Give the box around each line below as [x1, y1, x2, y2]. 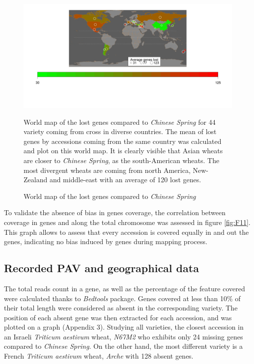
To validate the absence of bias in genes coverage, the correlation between [4, 207, 226, 218]
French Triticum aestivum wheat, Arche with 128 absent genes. [4, 351, 194, 361]
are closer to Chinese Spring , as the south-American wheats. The [24, 155, 220, 165]
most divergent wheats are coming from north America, [24, 165, 191, 175]
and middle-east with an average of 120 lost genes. [49, 174, 201, 185]
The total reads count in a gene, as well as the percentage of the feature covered [4, 283, 245, 293]
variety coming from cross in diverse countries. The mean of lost [24, 126, 217, 137]
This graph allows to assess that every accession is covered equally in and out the [4, 226, 249, 237]
